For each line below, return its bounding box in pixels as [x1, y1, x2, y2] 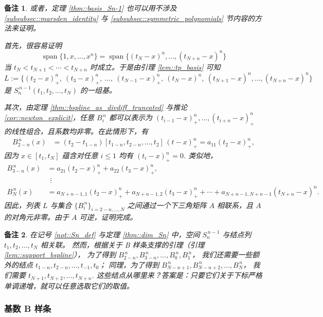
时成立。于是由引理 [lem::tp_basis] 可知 [89, 61, 221, 72]
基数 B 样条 [4, 302, 51, 315]
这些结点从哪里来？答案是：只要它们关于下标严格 [96, 270, 262, 281]
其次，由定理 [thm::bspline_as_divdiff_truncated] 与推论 [4, 102, 188, 113]
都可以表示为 [109, 112, 152, 123]
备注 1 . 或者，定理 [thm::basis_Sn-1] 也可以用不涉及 [4, 3, 177, 13]
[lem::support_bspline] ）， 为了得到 [4, 249, 116, 260]
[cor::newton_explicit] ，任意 [4, 112, 95, 123]
